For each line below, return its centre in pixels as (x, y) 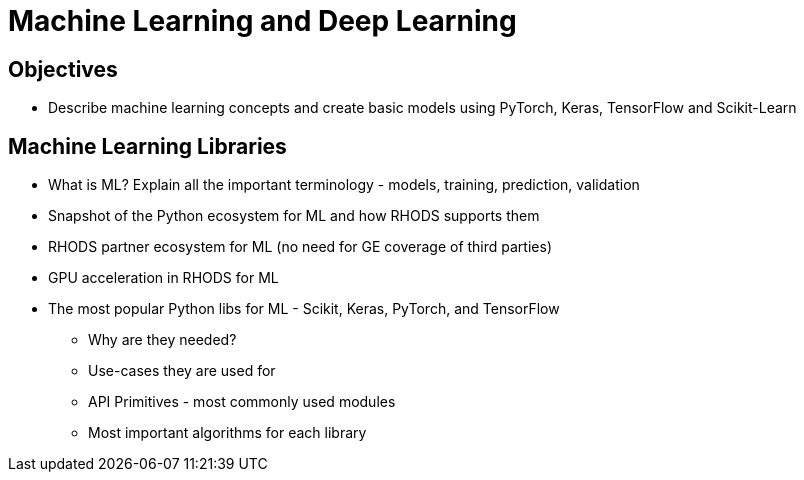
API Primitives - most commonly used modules (242, 402)
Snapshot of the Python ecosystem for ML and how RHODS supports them (294, 216)
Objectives (63, 69)
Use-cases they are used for (182, 371)
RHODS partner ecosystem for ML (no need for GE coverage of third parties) (300, 247)
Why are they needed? (162, 340)
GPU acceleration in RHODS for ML (163, 278)
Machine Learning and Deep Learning (262, 21)
